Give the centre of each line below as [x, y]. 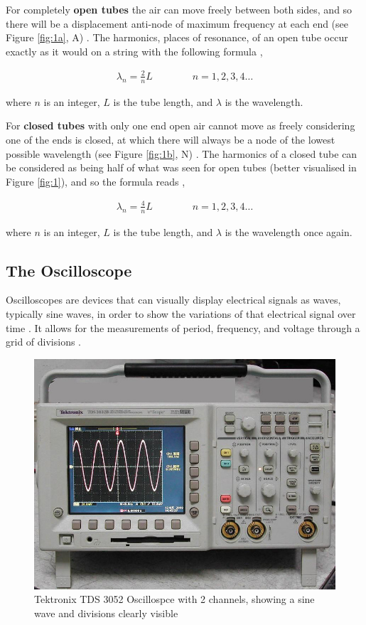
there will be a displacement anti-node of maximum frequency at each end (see [177, 23]
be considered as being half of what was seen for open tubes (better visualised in [181, 167]
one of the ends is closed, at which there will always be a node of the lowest [171, 139]
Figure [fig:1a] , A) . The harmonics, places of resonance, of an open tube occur [177, 37]
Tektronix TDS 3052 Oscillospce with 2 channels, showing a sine [174, 599]
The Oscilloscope [69, 270]
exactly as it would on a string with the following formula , [134, 51]
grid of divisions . [44, 342]
